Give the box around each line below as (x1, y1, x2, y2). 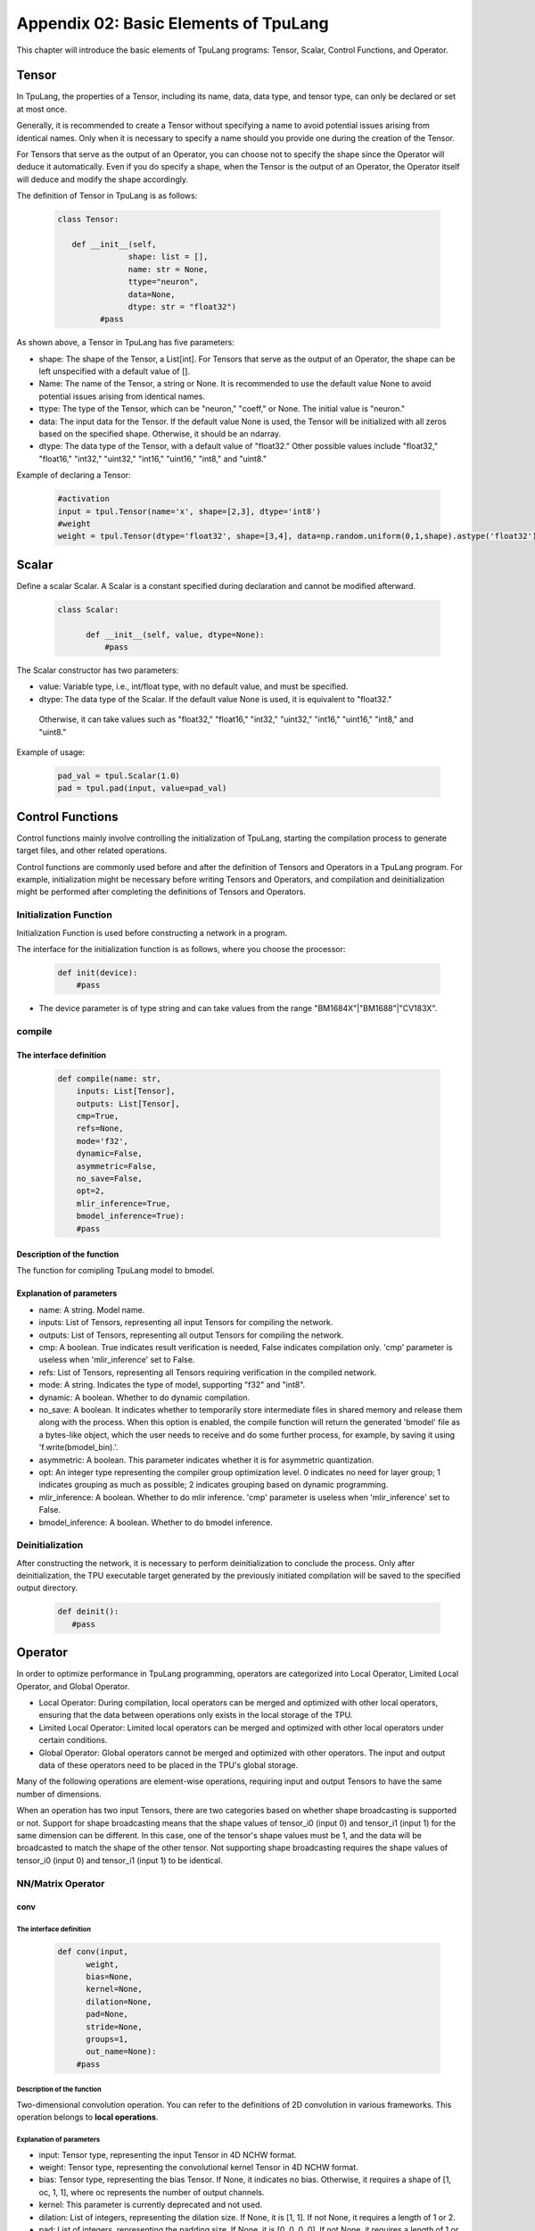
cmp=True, (76, 1111, 119, 1121)
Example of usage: (16, 746, 86, 758)
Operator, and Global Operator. (16, 1680, 130, 1691)
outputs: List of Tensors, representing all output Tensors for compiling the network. (38, 1330, 344, 1340)
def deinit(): (57, 1606, 119, 1617)
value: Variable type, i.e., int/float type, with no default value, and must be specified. (38, 681, 349, 692)
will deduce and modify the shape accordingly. (16, 174, 189, 185)
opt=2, (76, 1186, 105, 1196)
